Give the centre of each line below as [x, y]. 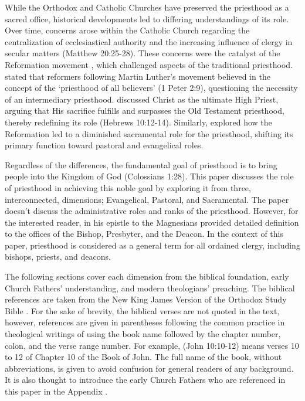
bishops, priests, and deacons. [58, 256]
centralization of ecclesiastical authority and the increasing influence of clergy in [149, 41]
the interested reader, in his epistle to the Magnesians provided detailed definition [152, 222]
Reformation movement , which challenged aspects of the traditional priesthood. [149, 64]
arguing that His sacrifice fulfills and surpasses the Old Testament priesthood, [145, 111]
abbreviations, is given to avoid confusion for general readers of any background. [149, 368]
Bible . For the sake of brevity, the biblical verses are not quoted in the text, [142, 310]
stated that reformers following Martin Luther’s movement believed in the [138, 76]
